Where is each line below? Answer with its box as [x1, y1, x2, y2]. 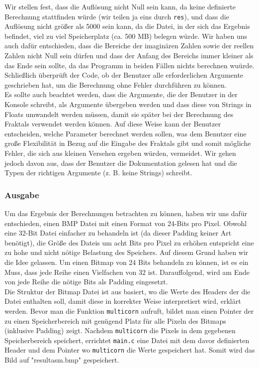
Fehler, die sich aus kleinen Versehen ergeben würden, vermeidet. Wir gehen [4, 147, 236, 158]
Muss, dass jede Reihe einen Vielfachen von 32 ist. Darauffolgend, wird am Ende [4, 266, 250, 277]
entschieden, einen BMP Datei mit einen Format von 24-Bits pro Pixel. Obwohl [4, 218, 247, 228]
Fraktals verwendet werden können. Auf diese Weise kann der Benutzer [4, 119, 221, 129]
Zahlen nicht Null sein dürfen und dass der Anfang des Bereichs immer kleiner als [4, 50, 254, 61]
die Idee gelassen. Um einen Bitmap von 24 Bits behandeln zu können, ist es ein [4, 256, 249, 267]
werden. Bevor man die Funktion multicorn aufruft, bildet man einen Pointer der [4, 305, 254, 316]
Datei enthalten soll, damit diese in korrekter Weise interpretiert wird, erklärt [4, 296, 241, 306]
